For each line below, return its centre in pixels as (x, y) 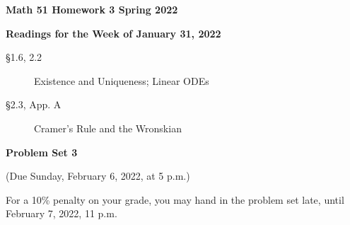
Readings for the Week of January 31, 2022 (113, 33)
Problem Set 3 (42, 152)
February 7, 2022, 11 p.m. (62, 213)
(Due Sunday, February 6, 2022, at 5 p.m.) (98, 176)
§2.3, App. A (34, 104)
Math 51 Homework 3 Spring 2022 (92, 9)
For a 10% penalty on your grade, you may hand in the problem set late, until (175, 199)
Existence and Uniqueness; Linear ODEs (122, 80)
